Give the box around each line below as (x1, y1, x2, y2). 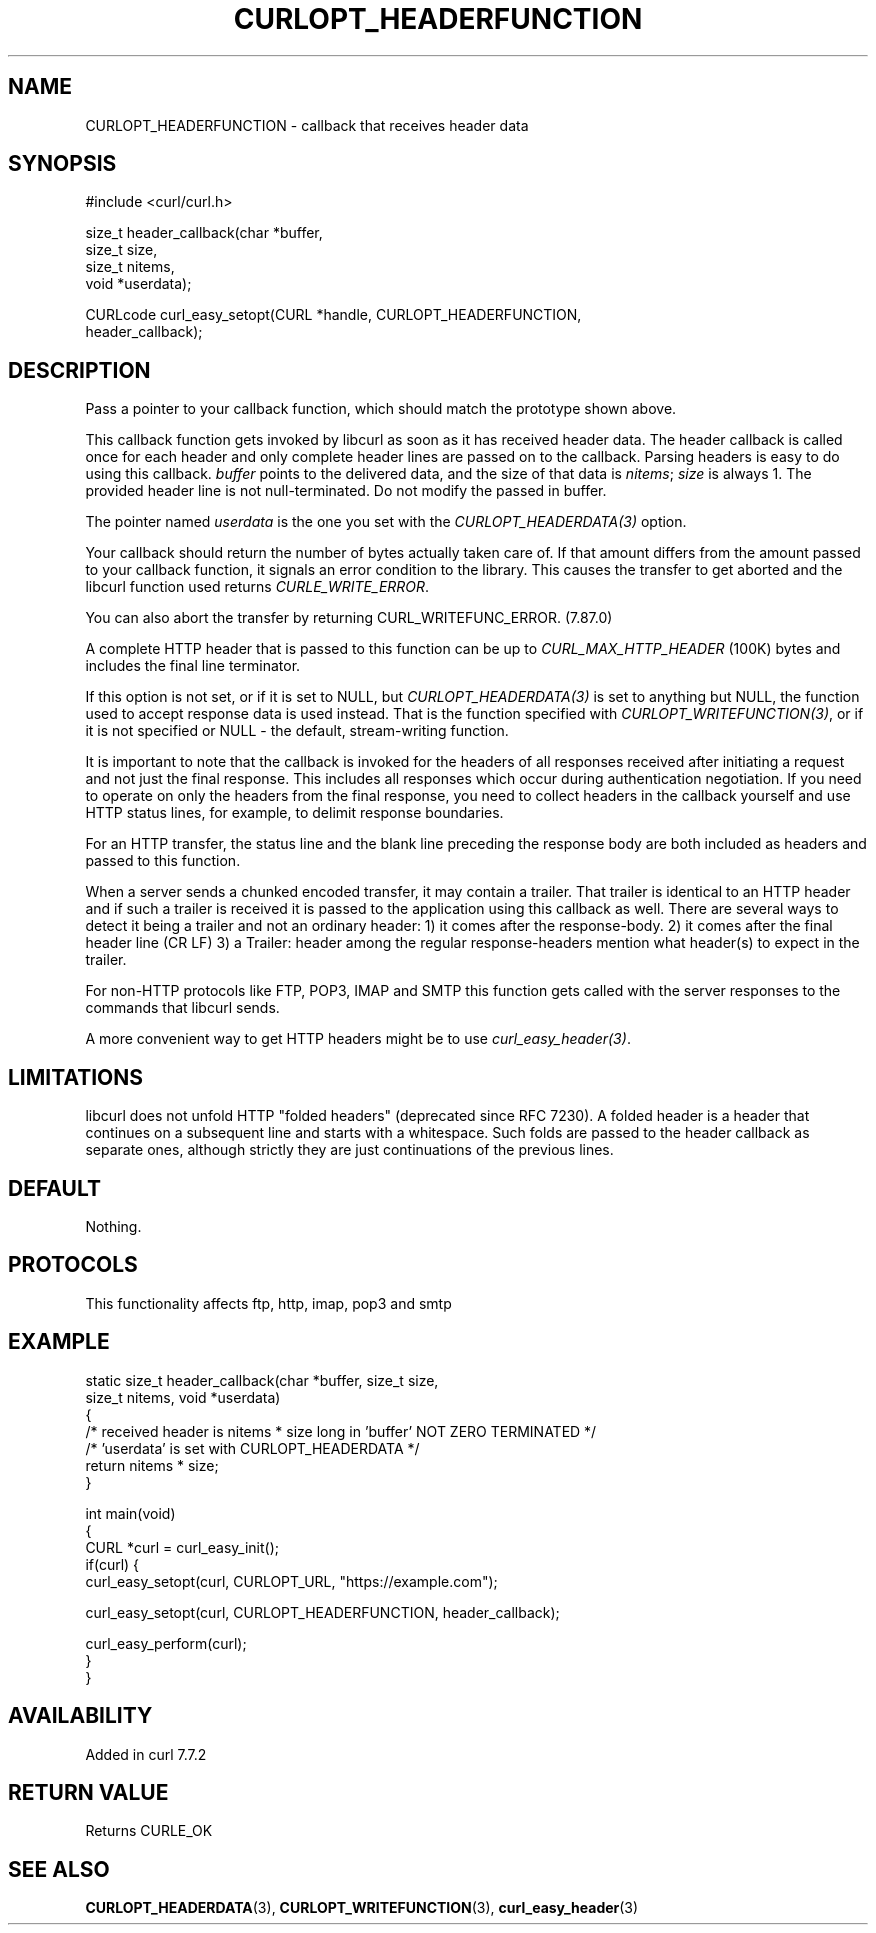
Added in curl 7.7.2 (85, 1745, 207, 1763)
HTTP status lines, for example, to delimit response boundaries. (85, 804, 504, 822)
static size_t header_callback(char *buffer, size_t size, (85, 1371, 439, 1389)
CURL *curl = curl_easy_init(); (85, 1538, 279, 1556)
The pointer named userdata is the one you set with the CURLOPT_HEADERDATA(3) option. (85, 513, 687, 531)
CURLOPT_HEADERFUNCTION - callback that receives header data (85, 116, 529, 134)
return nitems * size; (85, 1456, 219, 1474)
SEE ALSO (8, 1856, 110, 1882)
